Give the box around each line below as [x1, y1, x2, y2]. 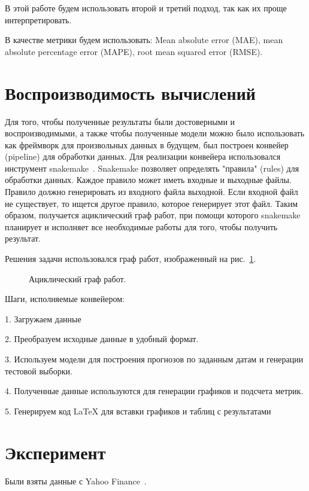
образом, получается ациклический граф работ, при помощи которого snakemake [5, 209, 301, 221]
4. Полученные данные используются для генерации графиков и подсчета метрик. [5, 385, 304, 397]
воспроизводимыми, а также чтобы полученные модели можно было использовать [5, 127, 305, 139]
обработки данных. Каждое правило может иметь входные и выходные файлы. [5, 173, 292, 186]
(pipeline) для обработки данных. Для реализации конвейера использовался [5, 150, 281, 163]
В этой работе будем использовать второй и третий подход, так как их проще [5, 2, 287, 14]
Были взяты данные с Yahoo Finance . [5, 474, 147, 487]
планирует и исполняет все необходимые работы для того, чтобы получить [5, 220, 278, 233]
